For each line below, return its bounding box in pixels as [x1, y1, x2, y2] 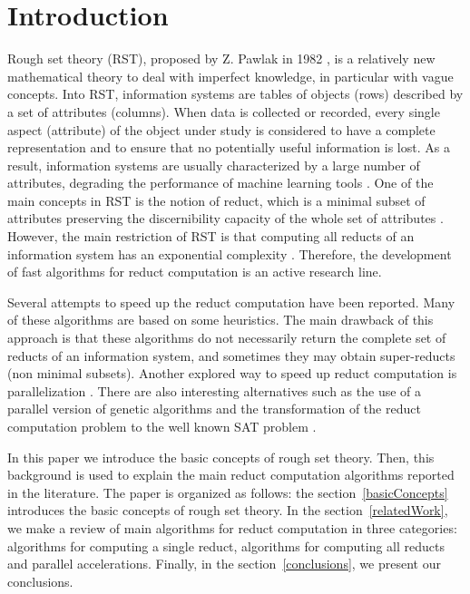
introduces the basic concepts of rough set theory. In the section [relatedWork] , [7, 501, 448, 520]
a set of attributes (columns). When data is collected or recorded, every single [7, 102, 440, 121]
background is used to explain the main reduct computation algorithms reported [7, 465, 455, 484]
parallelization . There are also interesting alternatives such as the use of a [7, 381, 422, 400]
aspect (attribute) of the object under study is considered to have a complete [7, 120, 436, 139]
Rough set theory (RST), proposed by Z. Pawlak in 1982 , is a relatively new [7, 49, 436, 68]
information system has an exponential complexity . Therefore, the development [7, 244, 452, 263]
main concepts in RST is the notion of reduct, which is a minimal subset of [7, 190, 426, 209]
